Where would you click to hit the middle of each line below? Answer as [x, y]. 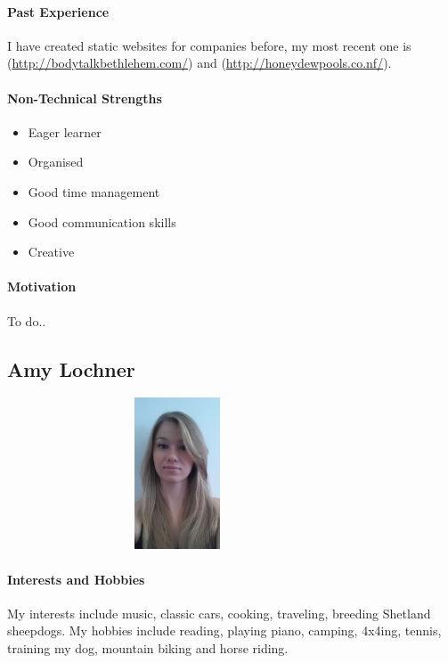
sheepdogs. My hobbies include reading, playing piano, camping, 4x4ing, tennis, [224, 630]
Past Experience [58, 11]
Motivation [42, 286]
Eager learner [65, 131]
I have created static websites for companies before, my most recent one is [209, 45]
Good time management [94, 191]
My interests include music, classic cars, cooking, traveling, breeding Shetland [219, 613]
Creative [51, 252]
